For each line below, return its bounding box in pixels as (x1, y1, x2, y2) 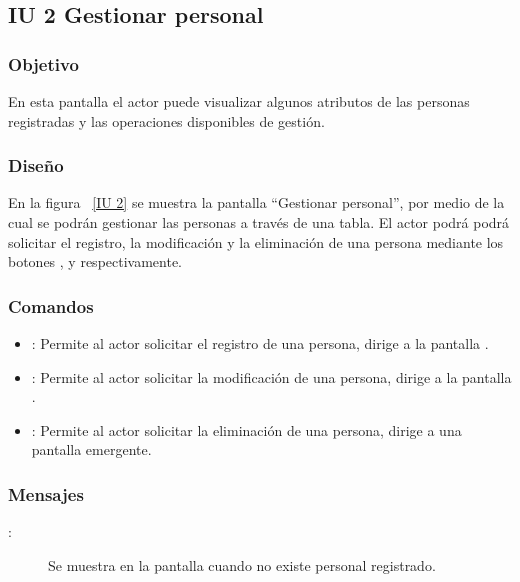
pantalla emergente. (31, 439, 152, 460)
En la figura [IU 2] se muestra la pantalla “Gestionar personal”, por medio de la (8, 192, 505, 213)
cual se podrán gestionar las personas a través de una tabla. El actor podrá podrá (8, 212, 510, 232)
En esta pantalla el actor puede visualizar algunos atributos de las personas (8, 91, 470, 111)
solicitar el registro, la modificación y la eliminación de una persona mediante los (8, 231, 504, 252)
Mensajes (8, 481, 84, 506)
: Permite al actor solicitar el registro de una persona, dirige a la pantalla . (31, 333, 489, 353)
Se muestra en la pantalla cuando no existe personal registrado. (48, 554, 436, 575)
